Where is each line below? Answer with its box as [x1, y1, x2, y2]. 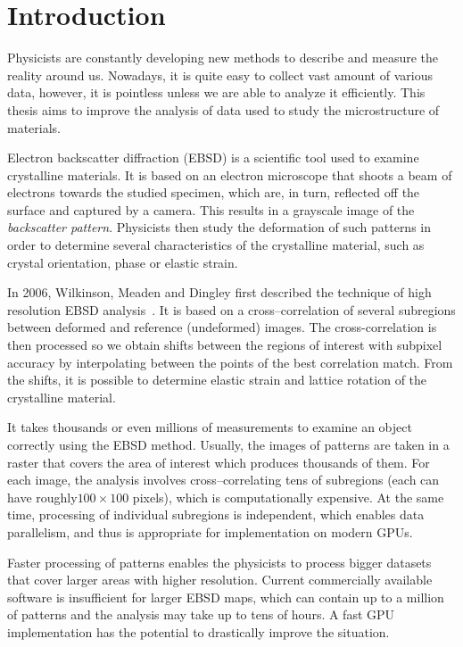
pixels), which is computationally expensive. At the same [132, 487, 444, 506]
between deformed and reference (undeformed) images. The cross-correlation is [7, 318, 437, 336]
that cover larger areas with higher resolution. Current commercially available [7, 570, 433, 589]
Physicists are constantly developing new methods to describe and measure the [7, 48, 439, 67]
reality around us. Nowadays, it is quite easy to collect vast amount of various [7, 65, 433, 84]
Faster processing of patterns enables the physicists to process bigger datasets [7, 552, 432, 571]
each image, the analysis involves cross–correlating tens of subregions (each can [7, 470, 440, 489]
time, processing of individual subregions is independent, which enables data [7, 505, 425, 524]
